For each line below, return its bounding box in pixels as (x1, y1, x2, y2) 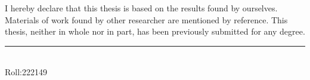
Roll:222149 (5, 66, 47, 78)
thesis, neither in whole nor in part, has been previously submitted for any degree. (5, 25, 305, 38)
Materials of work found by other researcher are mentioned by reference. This (5, 13, 288, 26)
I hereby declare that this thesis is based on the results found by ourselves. (5, 2, 278, 14)
